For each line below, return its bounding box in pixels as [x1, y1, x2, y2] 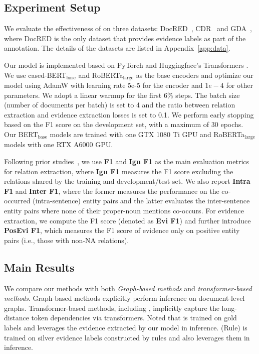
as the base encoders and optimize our [136, 69, 253, 80]
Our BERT [4, 129, 38, 139]
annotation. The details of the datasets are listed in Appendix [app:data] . [4, 43, 230, 53]
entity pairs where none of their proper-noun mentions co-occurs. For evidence [4, 205, 244, 216]
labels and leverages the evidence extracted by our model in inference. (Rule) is [4, 322, 247, 332]
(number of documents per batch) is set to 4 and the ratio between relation [4, 99, 235, 110]
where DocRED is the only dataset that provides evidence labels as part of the [4, 33, 246, 43]
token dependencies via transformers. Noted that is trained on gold [31, 312, 237, 323]
